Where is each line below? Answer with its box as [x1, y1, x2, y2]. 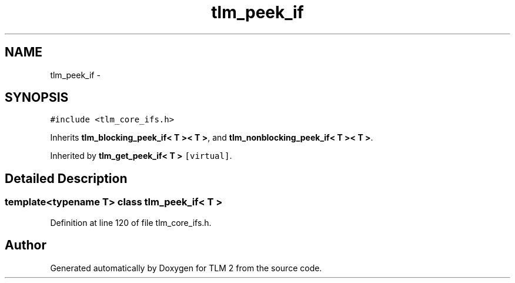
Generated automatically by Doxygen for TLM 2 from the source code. [50, 262, 322, 273]
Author [5, 238, 46, 253]
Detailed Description [5, 171, 128, 186]
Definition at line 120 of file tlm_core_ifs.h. [50, 217, 212, 228]
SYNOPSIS [5, 90, 69, 105]
